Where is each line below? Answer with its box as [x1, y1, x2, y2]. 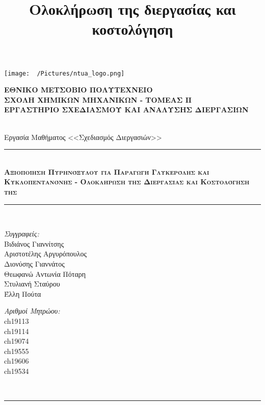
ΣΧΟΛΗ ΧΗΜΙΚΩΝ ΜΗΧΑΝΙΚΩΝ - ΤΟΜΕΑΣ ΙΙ [4, 94, 192, 105]
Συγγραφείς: [4, 228, 39, 239]
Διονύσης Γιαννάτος [4, 258, 65, 269]
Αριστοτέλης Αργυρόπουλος [4, 248, 87, 259]
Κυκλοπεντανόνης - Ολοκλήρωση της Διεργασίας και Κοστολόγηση [4, 176, 250, 187]
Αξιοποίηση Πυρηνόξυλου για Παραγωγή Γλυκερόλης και [4, 166, 209, 177]
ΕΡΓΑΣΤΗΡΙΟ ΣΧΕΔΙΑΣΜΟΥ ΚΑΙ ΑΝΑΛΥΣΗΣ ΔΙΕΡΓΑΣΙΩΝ [4, 104, 249, 115]
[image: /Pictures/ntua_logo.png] [4, 69, 125, 77]
